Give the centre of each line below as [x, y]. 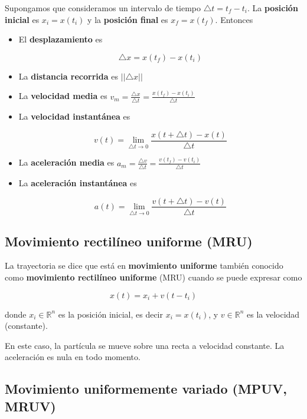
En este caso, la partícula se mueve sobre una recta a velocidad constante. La [145, 345]
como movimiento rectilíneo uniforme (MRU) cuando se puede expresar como [153, 277]
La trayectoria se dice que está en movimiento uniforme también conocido [144, 265]
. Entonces [234, 19]
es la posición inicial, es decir [110, 314]
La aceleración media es [66, 162]
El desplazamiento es [61, 39]
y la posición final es [128, 19]
